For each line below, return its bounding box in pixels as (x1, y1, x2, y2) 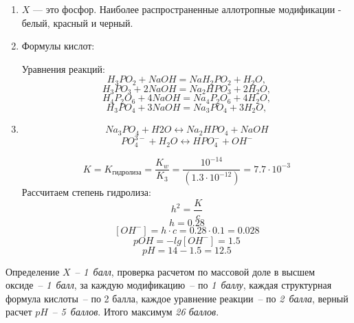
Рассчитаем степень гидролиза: (21, 185, 151, 199)
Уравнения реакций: (21, 61, 105, 76)
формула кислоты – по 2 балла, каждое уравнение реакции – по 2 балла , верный (5, 291, 349, 305)
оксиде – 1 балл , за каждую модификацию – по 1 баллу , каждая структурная (5, 278, 332, 292)
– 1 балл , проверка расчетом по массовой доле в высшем (75, 264, 316, 278)
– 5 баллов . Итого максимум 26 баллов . (52, 304, 219, 319)
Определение (5, 264, 60, 278)
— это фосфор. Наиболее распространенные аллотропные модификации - (33, 2, 342, 16)
